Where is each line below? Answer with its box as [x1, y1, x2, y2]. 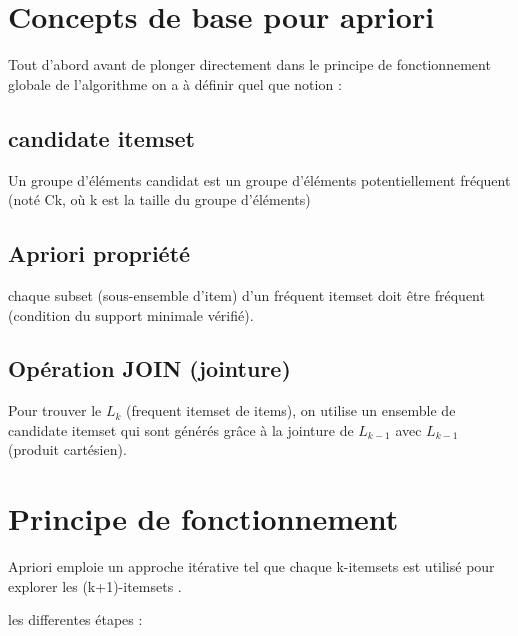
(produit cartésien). [8, 439, 127, 460]
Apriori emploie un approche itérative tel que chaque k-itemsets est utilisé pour [8, 556, 495, 577]
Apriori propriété [8, 238, 191, 269]
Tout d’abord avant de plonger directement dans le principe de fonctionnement [8, 54, 491, 75]
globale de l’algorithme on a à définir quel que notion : [8, 73, 342, 94]
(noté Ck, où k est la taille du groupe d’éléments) [8, 189, 311, 210]
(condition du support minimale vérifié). [8, 304, 254, 325]
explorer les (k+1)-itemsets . [8, 575, 182, 596]
